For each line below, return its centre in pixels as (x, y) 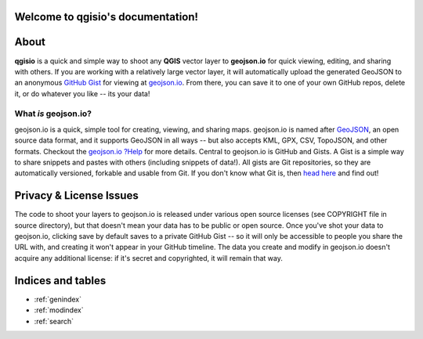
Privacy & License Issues (76, 196)
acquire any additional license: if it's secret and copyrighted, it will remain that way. (149, 258)
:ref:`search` (54, 321)
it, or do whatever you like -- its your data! (82, 93)
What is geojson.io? (53, 114)
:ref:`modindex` (59, 310)
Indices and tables (60, 281)
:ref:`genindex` (58, 299)
